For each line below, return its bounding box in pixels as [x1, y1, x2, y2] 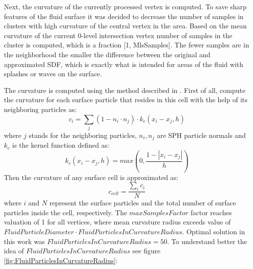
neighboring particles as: [4, 104, 77, 114]
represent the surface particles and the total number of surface [49, 198, 236, 208]
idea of [4, 246, 24, 256]
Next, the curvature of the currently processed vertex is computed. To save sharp [4, 1, 247, 11]
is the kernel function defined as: [12, 140, 109, 150]
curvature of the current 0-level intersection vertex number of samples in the [4, 30, 232, 40]
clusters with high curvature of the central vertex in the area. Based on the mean [4, 21, 247, 31]
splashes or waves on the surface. [4, 68, 102, 79]
